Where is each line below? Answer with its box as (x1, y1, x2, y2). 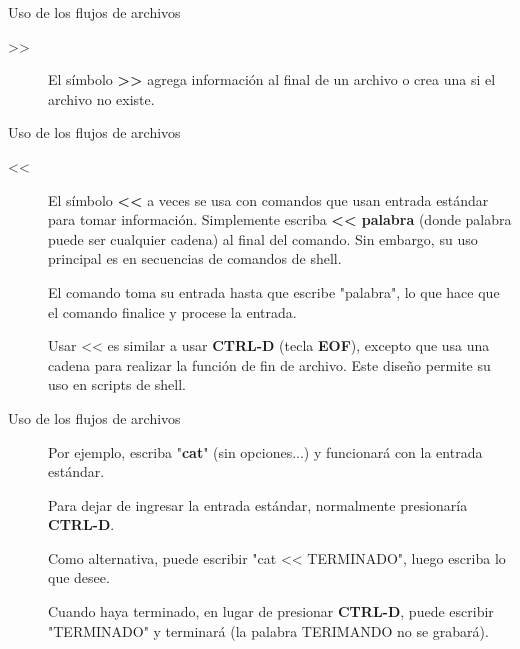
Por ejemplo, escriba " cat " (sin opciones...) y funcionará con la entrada (48, 441, 483, 462)
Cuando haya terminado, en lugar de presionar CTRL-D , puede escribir (48, 601, 494, 622)
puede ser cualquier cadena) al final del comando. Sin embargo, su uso (48, 228, 478, 249)
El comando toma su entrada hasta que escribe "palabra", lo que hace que (48, 281, 500, 302)
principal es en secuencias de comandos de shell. (48, 248, 342, 269)
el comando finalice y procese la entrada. (48, 301, 297, 322)
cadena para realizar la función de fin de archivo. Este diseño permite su (48, 354, 491, 375)
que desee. (48, 567, 110, 588)
